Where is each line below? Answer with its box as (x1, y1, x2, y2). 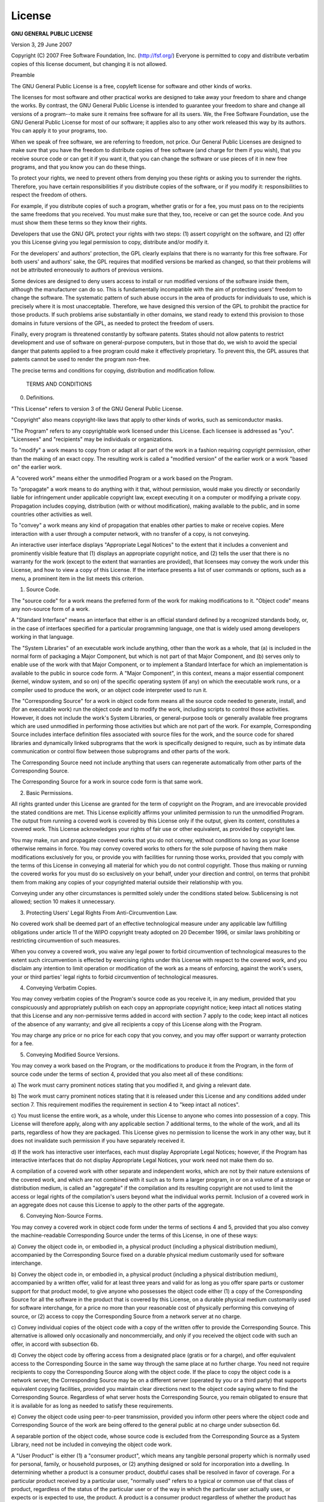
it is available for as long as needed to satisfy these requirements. (11, 1402, 173, 1409)
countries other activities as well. (11, 511, 93, 518)
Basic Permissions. (26, 789, 73, 796)
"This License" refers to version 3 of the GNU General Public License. (11, 405, 183, 412)
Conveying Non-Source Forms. (26, 1212, 103, 1220)
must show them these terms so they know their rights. (11, 219, 147, 227)
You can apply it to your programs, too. (11, 127, 108, 135)
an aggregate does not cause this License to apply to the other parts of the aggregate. (11, 1201, 225, 1208)
